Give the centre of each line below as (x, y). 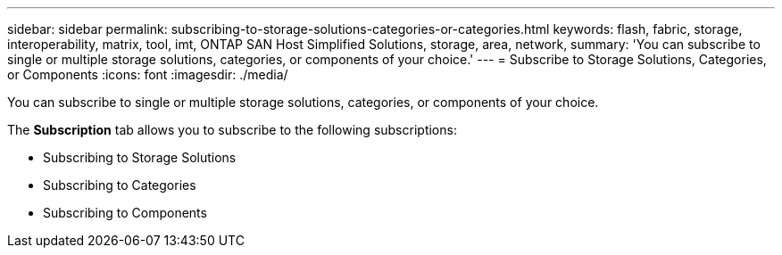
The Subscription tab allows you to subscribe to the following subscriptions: (232, 130)
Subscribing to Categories (120, 185)
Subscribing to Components (125, 213)
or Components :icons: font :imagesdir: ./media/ (148, 74)
